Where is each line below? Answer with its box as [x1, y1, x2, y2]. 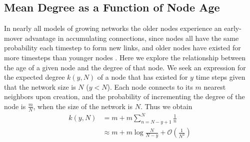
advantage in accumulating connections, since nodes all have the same [24, 32, 239, 43]
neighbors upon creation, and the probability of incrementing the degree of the [4, 91, 245, 102]
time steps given [195, 72, 245, 82]
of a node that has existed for [97, 72, 188, 82]
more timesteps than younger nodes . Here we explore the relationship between [4, 52, 246, 62]
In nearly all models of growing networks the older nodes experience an [4, 23, 222, 33]
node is [4, 101, 26, 111]
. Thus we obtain [140, 101, 192, 111]
